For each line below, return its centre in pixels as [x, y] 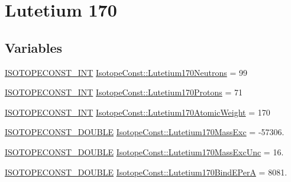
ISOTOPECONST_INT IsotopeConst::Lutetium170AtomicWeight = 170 [138, 112]
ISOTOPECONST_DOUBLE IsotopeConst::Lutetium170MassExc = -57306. [145, 132]
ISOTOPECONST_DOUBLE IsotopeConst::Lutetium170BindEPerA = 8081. [146, 172]
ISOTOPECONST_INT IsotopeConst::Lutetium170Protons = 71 [124, 92]
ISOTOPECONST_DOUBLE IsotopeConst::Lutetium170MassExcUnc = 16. [144, 151]
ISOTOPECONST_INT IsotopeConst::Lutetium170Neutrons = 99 [126, 72]
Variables [34, 47]
